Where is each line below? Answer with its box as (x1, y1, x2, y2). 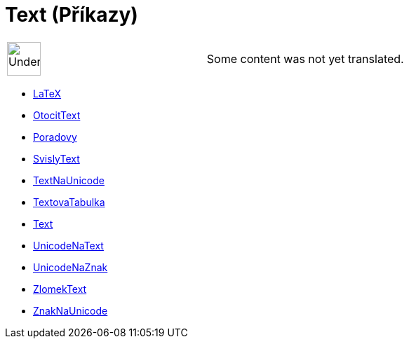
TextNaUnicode (33, 174, 105, 186)
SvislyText (33, 152, 80, 165)
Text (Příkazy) (5, 3, 138, 27)
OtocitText (33, 109, 81, 121)
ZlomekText (33, 282, 87, 295)
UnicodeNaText (33, 239, 104, 252)
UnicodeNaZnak (33, 261, 108, 273)
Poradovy (33, 130, 77, 143)
